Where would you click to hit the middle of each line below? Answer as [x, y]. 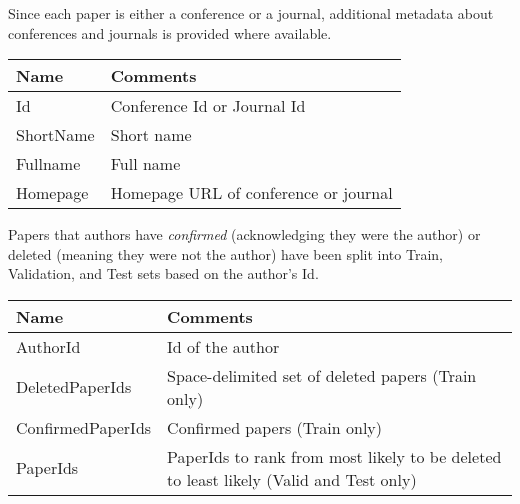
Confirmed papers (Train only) [275, 427]
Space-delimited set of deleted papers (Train [322, 375]
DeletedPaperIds [74, 387]
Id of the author [223, 346]
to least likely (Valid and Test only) [292, 479]
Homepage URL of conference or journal [251, 193]
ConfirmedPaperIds [84, 427]
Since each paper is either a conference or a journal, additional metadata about [251, 13]
